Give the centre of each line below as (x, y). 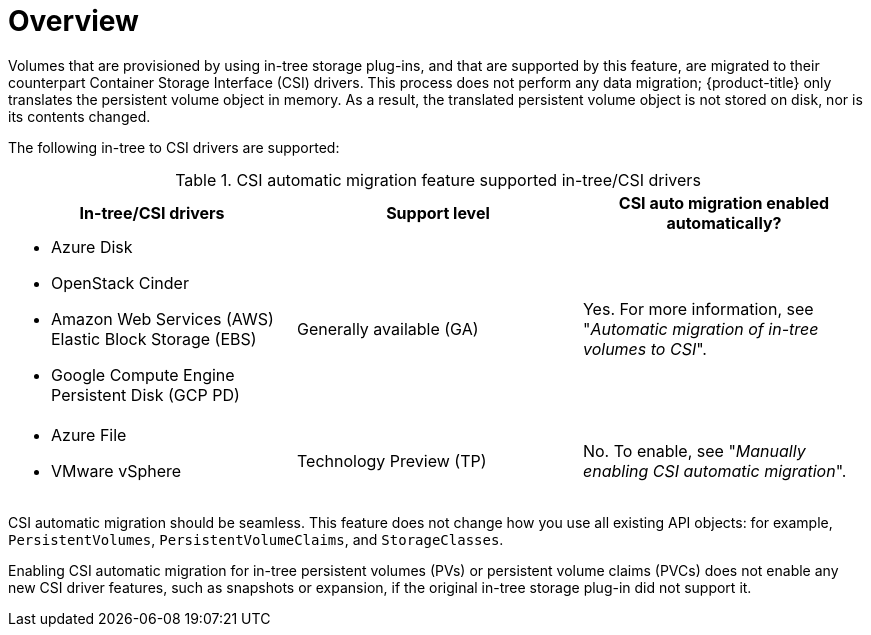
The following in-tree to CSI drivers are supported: (174, 147)
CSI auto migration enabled (724, 202)
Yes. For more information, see (698, 308)
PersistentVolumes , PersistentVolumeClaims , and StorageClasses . (256, 539)
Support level (438, 212)
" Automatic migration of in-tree (700, 328)
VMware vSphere (116, 470)
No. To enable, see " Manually (694, 450)
